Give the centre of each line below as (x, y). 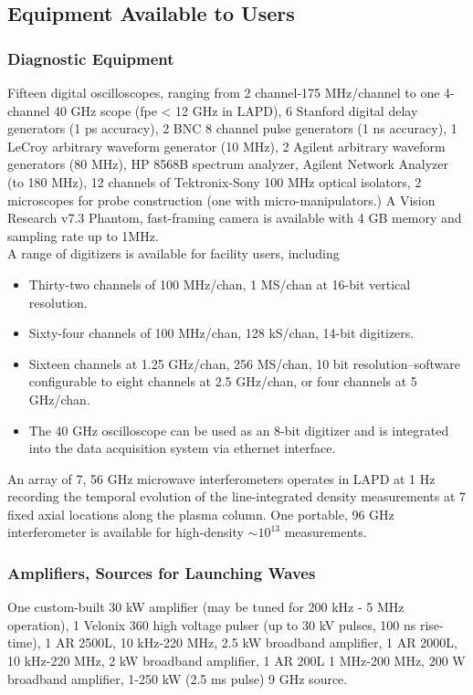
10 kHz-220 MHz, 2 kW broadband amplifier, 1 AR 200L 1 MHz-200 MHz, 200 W (236, 661)
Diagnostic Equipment (91, 58)
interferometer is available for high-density (126, 532)
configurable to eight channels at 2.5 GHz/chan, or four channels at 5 (223, 381)
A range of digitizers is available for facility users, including (173, 253)
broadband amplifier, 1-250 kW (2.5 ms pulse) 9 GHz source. (178, 678)
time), (24, 642)
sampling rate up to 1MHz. (83, 235)
